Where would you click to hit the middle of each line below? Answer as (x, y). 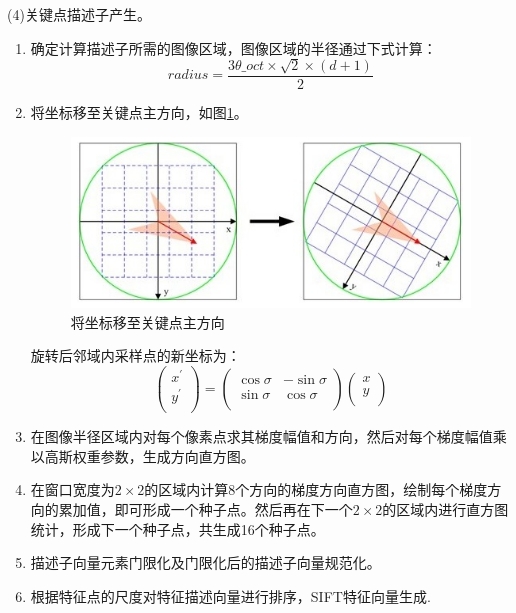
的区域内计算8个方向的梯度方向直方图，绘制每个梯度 (316, 489)
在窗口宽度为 (72, 489)
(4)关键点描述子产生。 (79, 14)
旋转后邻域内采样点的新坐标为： (135, 355)
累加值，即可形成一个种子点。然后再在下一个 (205, 509)
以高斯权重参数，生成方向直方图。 (142, 455)
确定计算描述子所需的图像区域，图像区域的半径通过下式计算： (233, 47)
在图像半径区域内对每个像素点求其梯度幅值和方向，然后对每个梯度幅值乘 (268, 436)
